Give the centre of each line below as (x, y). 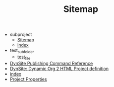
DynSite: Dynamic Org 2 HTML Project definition (59, 69)
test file (24, 57)
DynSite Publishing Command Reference (51, 63)
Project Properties (28, 79)
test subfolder (22, 51)
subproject (21, 35)
